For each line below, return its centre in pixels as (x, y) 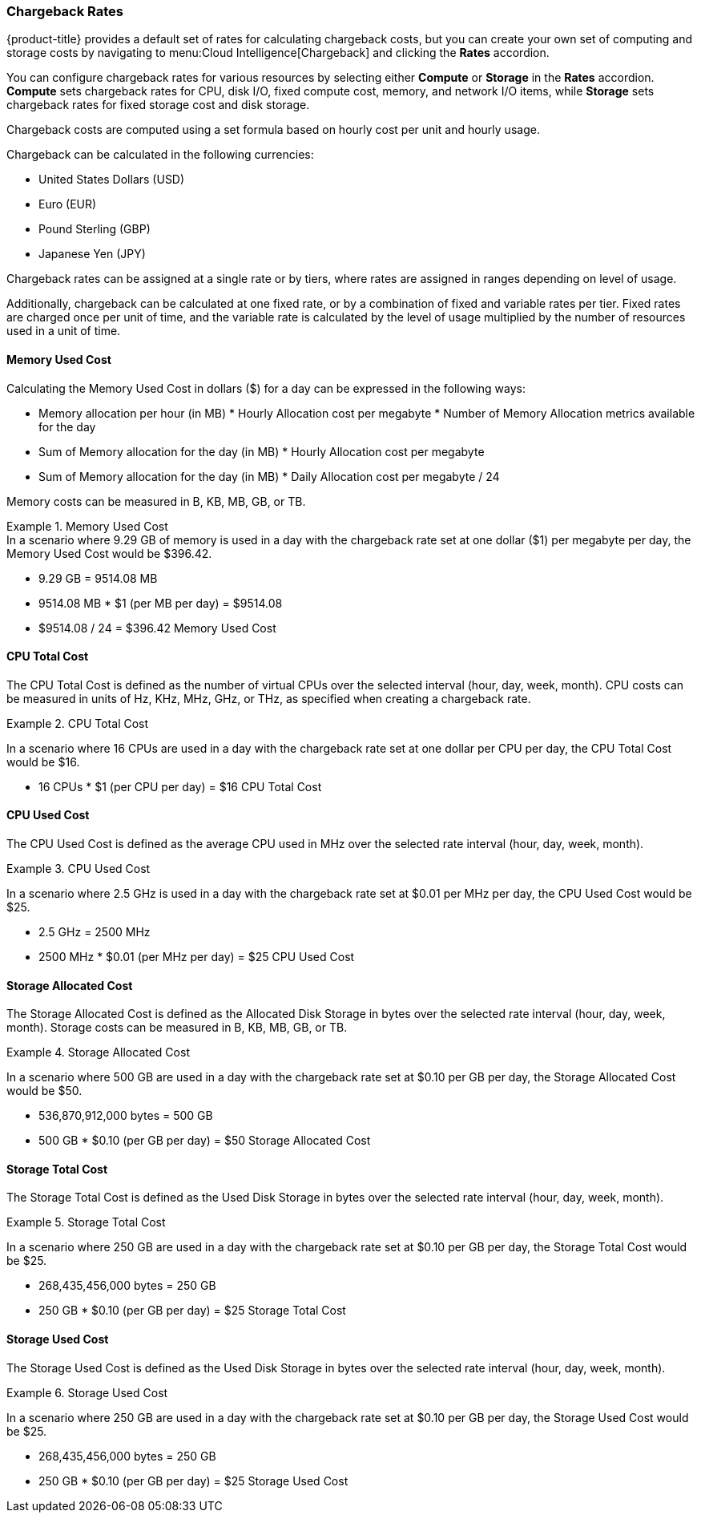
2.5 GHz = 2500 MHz (95, 932)
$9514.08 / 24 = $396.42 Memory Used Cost (157, 628)
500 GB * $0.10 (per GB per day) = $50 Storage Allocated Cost (205, 1141)
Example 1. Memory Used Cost (87, 526)
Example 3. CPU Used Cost (79, 869)
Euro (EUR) (68, 204)
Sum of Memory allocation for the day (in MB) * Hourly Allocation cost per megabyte (262, 451)
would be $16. (43, 762)
